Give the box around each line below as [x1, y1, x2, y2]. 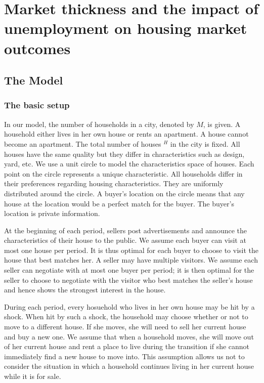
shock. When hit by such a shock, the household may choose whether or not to [4, 311, 248, 322]
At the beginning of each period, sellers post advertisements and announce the [4, 225, 247, 235]
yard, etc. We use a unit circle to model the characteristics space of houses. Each [4, 158, 254, 169]
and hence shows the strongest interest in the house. [4, 284, 166, 295]
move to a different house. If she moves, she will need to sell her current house [4, 321, 246, 332]
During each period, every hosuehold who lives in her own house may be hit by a [4, 301, 255, 312]
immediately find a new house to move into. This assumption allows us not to [4, 351, 245, 361]
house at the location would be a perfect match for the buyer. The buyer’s [4, 198, 234, 208]
